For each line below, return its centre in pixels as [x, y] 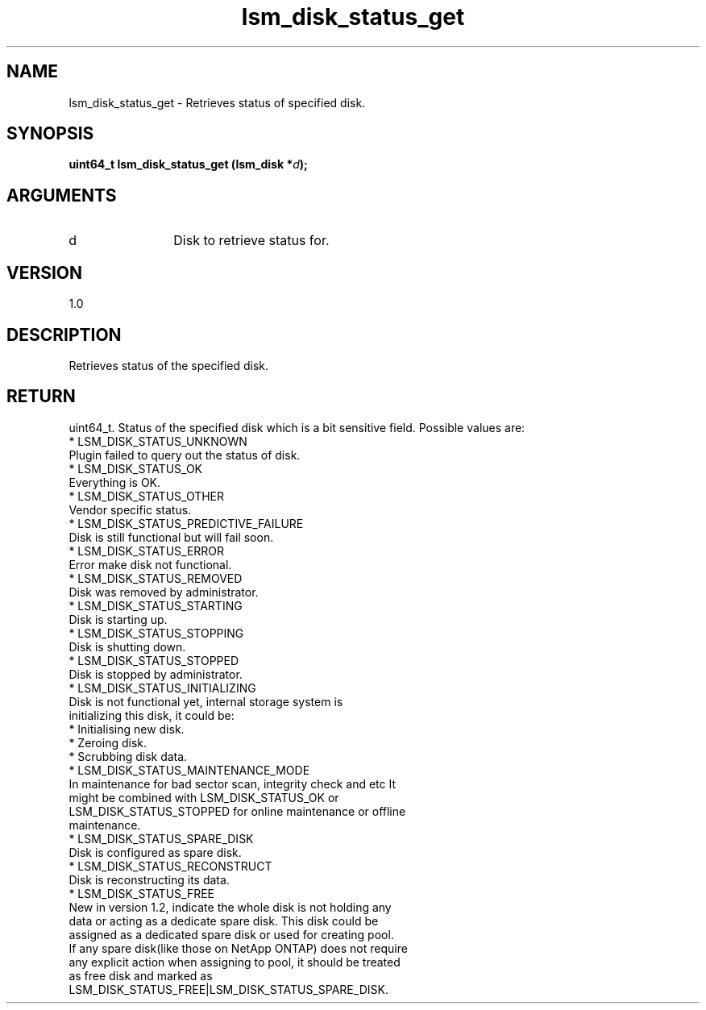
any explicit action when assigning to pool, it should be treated [235, 962]
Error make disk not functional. [150, 564]
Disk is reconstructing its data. [149, 879]
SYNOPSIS [50, 134]
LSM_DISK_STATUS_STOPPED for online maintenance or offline [237, 811]
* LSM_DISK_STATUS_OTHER [147, 496]
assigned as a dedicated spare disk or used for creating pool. [231, 934]
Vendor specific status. [130, 509]
